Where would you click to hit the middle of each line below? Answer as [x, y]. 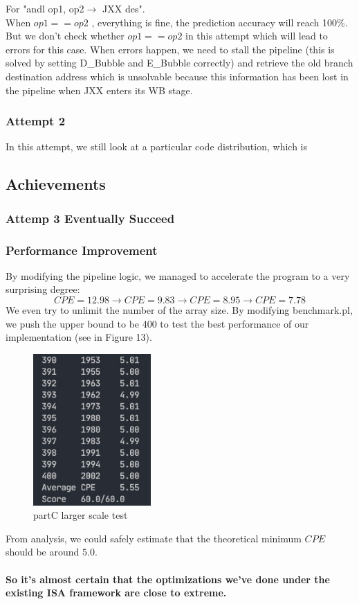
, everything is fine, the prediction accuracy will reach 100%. [220, 22]
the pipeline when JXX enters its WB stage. [99, 90]
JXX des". [124, 8]
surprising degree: [43, 289]
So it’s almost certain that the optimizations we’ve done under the [168, 579]
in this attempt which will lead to [257, 36]
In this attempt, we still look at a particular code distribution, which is [157, 146]
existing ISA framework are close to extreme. [116, 593]
